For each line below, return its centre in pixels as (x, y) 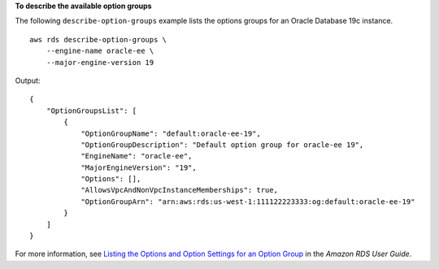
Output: (28, 80)
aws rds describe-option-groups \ (98, 39)
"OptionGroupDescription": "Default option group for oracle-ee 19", (222, 145)
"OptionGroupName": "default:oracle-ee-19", (171, 133)
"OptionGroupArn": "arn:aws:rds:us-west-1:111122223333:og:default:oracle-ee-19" (248, 202)
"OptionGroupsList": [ (91, 111)
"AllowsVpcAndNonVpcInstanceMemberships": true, (179, 190)
